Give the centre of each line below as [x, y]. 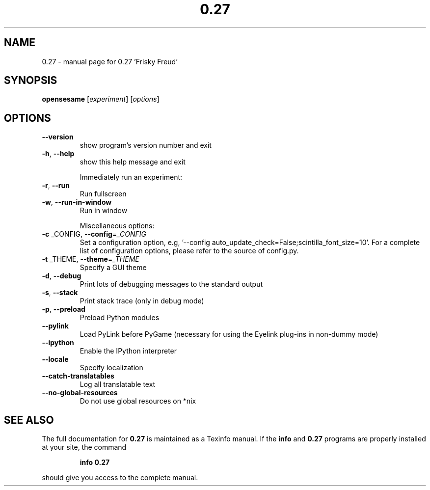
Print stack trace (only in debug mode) [142, 301]
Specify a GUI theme [113, 268]
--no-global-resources [80, 393]
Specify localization [111, 368]
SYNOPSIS [31, 81]
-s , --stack [60, 293]
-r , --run [56, 186]
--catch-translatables [78, 376]
